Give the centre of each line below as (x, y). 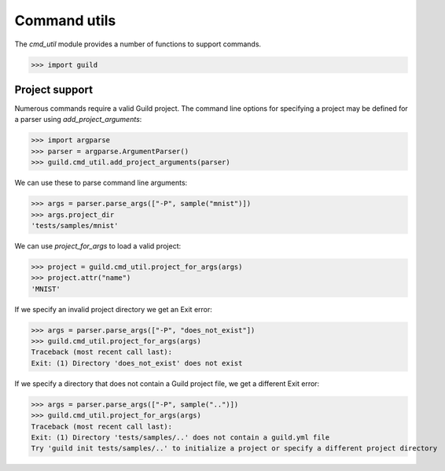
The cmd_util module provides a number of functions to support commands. (138, 44)
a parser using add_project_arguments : (78, 120)
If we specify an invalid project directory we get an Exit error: (113, 309)
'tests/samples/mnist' (75, 225)
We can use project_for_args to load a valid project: (98, 246)
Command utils (65, 20)
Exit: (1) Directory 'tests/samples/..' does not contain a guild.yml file (180, 437)
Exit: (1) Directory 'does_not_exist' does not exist (137, 363)
